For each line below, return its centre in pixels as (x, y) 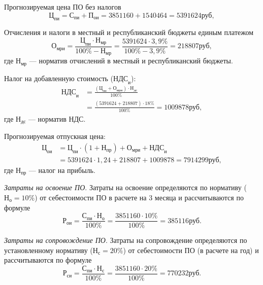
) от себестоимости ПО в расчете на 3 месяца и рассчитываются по (139, 197)
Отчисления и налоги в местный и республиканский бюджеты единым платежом (129, 32)
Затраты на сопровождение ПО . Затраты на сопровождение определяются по (126, 240)
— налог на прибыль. (62, 170)
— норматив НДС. (57, 118)
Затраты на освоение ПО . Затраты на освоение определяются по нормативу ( (125, 187)
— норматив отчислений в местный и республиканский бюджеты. (131, 61)
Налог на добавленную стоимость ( (59, 78)
